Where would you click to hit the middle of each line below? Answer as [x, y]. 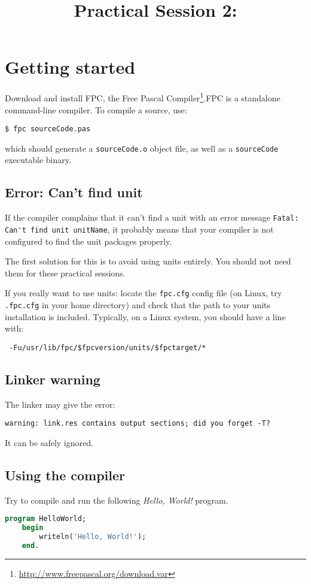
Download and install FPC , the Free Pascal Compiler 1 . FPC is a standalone [143, 97]
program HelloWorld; [46, 519]
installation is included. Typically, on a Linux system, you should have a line [145, 316]
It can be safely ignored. [49, 442]
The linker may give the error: [60, 404]
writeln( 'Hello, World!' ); [93, 537]
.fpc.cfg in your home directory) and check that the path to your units [138, 305]
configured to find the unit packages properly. [89, 241]
